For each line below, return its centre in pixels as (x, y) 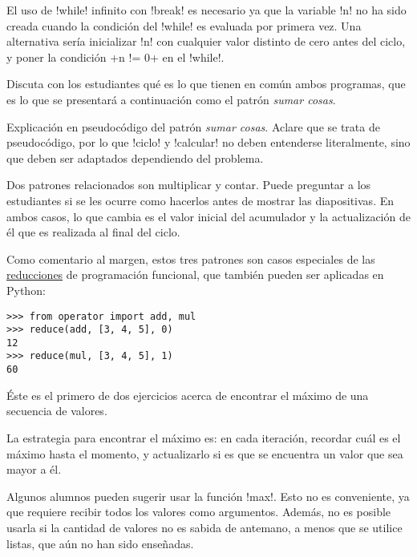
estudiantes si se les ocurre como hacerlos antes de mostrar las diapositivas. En (200, 200)
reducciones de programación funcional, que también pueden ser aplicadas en (195, 274)
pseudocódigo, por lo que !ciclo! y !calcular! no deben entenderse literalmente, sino (208, 142)
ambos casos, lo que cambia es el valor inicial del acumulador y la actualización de (208, 216)
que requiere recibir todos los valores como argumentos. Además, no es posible (199, 512)
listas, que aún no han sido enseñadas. (100, 543)
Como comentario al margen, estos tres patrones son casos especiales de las (191, 258)
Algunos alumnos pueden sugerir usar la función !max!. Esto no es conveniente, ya (208, 496)
